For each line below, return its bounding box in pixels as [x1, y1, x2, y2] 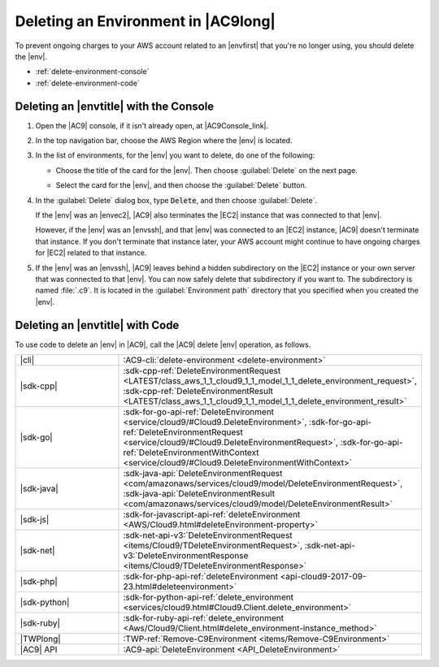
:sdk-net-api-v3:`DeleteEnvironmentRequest [123, 530, 293, 540]
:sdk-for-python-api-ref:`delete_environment [123, 591, 294, 603]
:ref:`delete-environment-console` [35, 67, 150, 76]
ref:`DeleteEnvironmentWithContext [123, 447, 259, 458]
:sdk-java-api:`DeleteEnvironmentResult [123, 488, 276, 499]
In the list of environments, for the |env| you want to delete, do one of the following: [35, 150, 315, 160]
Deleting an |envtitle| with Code [15, 318, 180, 332]
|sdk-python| [20, 597, 70, 608]
